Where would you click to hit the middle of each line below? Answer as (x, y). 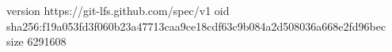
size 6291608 (36, 41)
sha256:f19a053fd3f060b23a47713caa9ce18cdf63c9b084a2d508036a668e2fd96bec (196, 26)
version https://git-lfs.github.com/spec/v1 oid (118, 10)
